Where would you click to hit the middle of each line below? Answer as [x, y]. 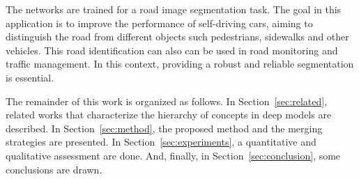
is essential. [30, 77]
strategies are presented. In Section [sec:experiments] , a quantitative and [161, 142]
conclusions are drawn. [54, 169]
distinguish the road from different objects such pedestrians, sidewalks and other [177, 37]
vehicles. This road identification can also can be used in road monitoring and [172, 50]
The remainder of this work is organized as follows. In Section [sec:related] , [167, 101]
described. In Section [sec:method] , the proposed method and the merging [164, 128]
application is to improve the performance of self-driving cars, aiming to [159, 23]
